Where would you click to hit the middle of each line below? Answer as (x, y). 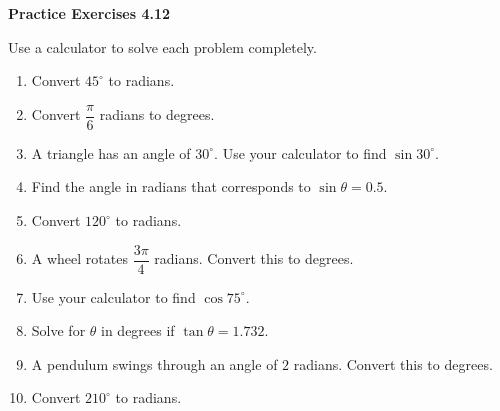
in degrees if (138, 330)
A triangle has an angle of (111, 152)
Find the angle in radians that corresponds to (171, 186)
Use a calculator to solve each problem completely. (162, 46)
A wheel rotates (79, 258)
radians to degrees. (157, 114)
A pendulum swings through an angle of (154, 363)
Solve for (58, 330)
